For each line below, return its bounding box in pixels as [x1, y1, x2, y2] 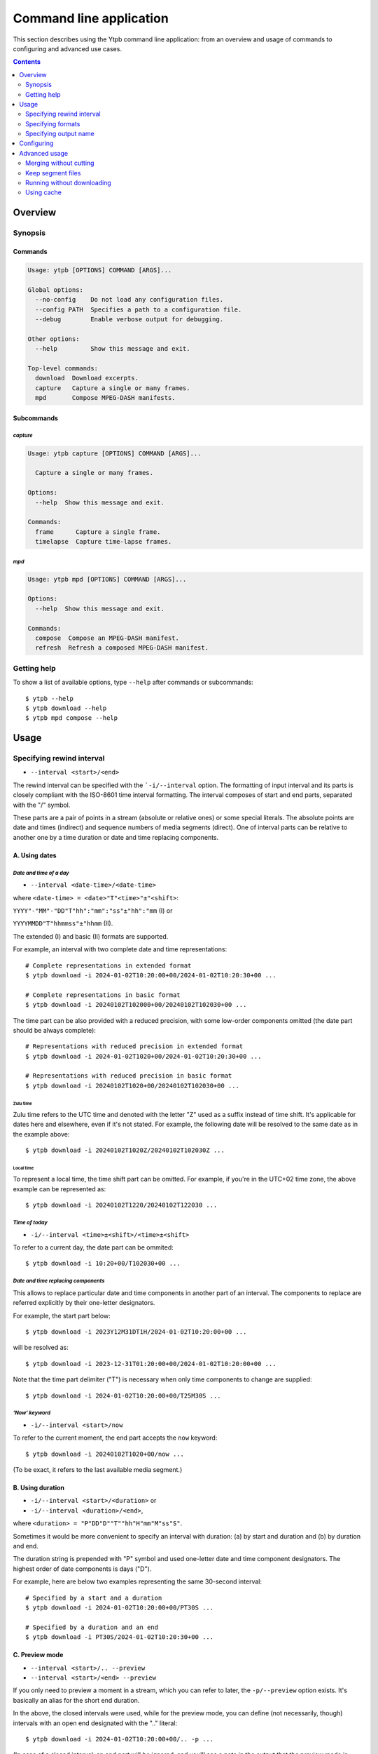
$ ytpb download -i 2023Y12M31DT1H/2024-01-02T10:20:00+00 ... [25, 1327, 247, 1336]
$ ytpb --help [25, 695, 73, 702]
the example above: [13, 1130, 70, 1138]
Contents [13, 58, 41, 66]
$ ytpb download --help [25, 704, 107, 712]
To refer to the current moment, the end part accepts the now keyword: [13, 1433, 218, 1442]
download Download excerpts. [35, 374, 139, 382]
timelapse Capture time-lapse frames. [35, 537, 172, 546]
